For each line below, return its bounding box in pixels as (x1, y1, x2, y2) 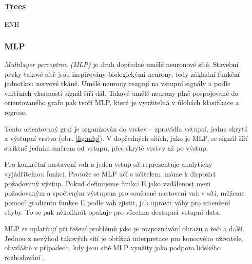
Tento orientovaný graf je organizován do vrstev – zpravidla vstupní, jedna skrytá (4, 123, 248, 133)
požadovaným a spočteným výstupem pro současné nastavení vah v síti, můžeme (4, 188, 245, 198)
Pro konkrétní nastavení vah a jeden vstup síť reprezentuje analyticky (4, 159, 213, 169)
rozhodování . (4, 252, 45, 262)
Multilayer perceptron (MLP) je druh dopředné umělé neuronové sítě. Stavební (4, 59, 239, 69)
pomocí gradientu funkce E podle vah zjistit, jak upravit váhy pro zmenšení (4, 197, 230, 207)
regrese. (4, 107, 27, 117)
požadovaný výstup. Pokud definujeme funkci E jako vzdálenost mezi (4, 178, 211, 188)
